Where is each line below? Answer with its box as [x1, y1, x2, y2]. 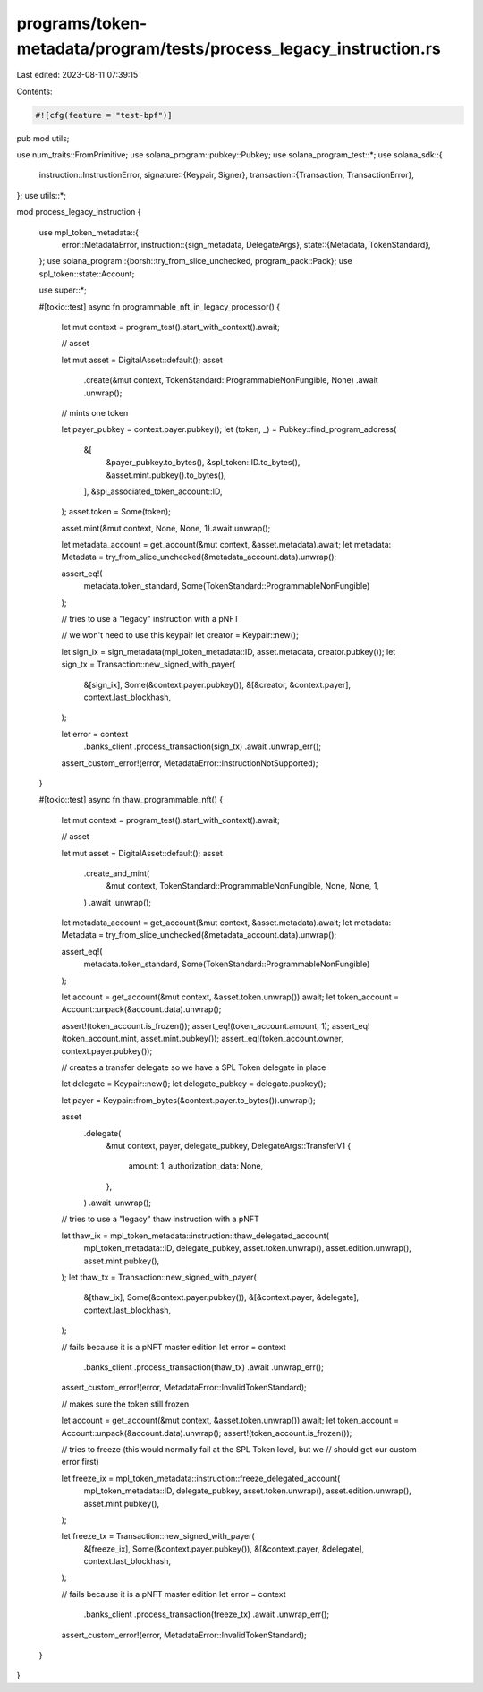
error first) [61, 1457, 100, 1467]
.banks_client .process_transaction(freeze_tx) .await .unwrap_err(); [83, 1609, 330, 1620]
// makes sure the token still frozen [61, 1399, 190, 1409]
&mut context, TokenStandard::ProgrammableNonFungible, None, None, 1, [106, 880, 380, 891]
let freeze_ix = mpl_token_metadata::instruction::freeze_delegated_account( [61, 1473, 341, 1484]
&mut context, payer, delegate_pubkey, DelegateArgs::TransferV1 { [106, 1140, 352, 1151]
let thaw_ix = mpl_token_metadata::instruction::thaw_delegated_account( [61, 1230, 330, 1241]
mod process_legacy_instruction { [16, 207, 142, 217]
